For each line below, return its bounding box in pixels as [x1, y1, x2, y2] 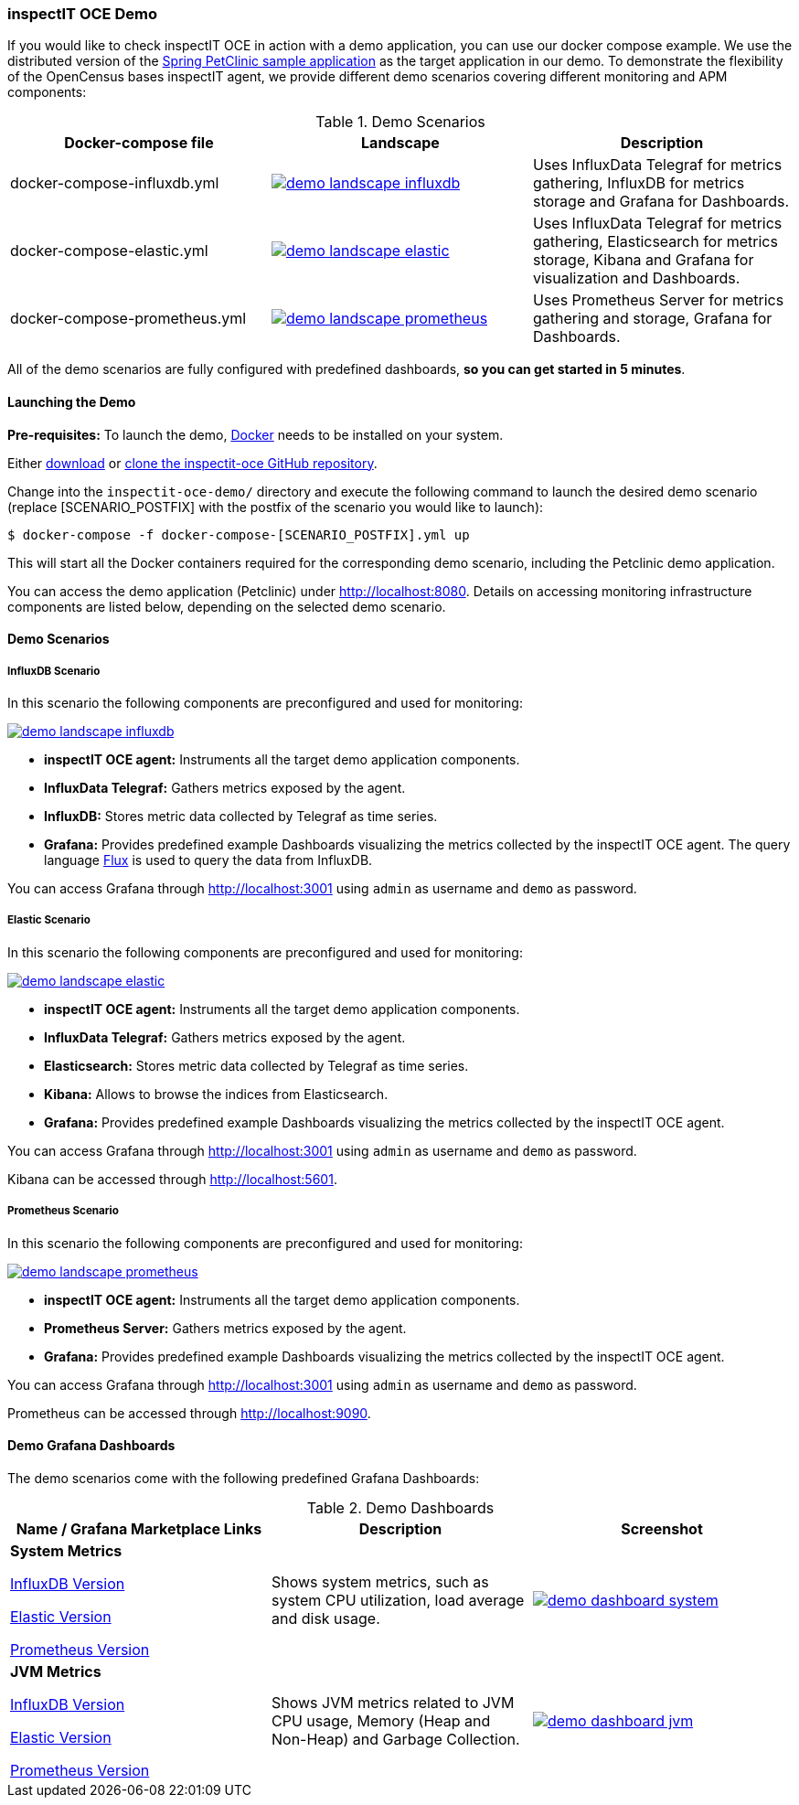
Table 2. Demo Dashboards [306, 1498, 495, 1517]
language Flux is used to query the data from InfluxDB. [44, 851, 373, 868]
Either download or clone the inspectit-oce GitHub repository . [7, 454, 378, 471]
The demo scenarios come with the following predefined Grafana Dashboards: [7, 1469, 480, 1486]
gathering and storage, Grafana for [532, 309, 772, 328]
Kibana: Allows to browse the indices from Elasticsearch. [44, 1085, 389, 1102]
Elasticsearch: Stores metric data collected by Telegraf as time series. [44, 1057, 469, 1073]
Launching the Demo [7, 393, 136, 410]
